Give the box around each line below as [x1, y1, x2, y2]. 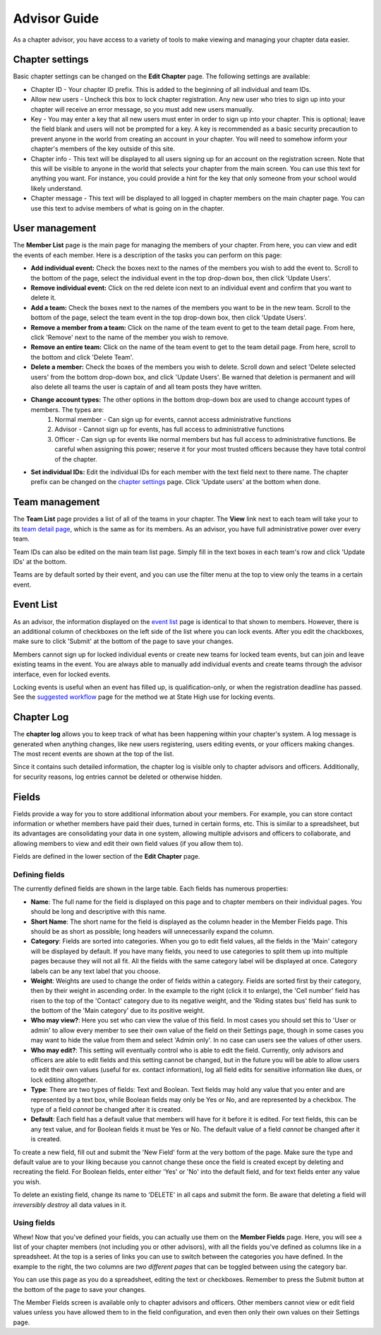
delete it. [30, 293, 56, 302]
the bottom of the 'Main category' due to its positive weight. [30, 1006, 205, 1015]
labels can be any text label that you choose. [30, 967, 161, 975]
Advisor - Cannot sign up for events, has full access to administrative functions [54, 425, 285, 434]
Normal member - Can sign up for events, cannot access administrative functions [54, 416, 292, 424]
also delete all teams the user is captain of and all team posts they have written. [30, 382, 262, 391]
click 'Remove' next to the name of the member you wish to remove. [30, 333, 229, 341]
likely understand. [30, 184, 83, 192]
